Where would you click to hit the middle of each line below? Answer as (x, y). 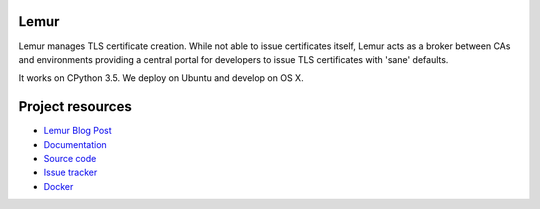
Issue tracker (70, 172)
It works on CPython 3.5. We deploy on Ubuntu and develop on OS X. (161, 78)
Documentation (75, 144)
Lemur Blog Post (77, 131)
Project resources (75, 106)
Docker (58, 186)
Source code (70, 158)
